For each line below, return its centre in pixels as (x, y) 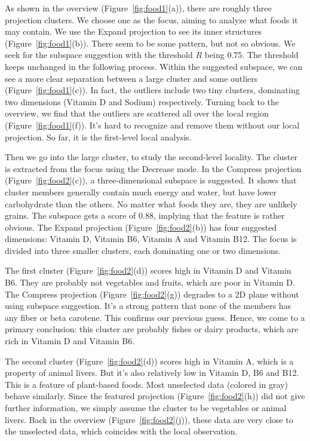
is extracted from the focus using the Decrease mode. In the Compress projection (153, 168)
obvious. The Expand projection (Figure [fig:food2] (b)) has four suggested (141, 227)
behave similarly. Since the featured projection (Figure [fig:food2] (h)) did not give (155, 396)
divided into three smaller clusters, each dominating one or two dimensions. (143, 250)
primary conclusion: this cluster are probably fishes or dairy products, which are (152, 329)
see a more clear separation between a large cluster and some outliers (131, 78)
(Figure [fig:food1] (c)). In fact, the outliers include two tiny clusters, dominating (152, 90)
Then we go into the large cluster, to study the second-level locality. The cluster (151, 157)
